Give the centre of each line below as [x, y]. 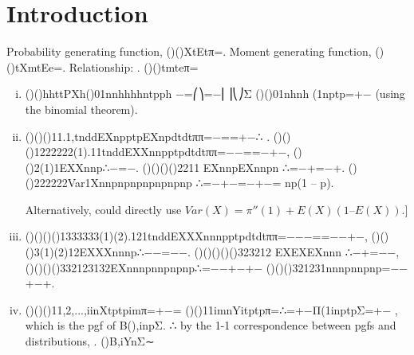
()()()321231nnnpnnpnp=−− [337, 267]
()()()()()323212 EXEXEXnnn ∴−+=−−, [297, 252]
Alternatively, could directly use [103, 209]
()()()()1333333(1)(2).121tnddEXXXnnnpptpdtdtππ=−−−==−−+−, [196, 236]
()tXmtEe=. [36, 66]
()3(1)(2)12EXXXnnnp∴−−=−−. [108, 252]
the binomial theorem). [81, 109]
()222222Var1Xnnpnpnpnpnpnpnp [108, 183]
